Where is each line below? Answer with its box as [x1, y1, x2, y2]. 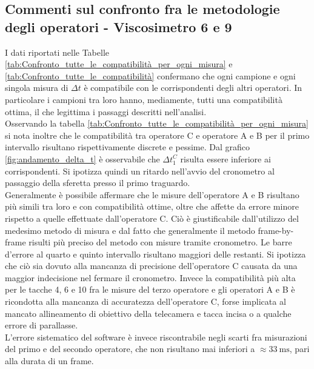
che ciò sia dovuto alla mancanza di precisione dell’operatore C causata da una [5, 259, 298, 272]
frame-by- [258, 224, 294, 236]
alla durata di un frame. [5, 354, 94, 367]
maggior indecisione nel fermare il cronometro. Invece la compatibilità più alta [5, 271, 296, 284]
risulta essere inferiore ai [180, 152, 271, 165]
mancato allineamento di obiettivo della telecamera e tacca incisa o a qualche [5, 307, 292, 319]
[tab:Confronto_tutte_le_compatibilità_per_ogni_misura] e [5, 58, 233, 70]
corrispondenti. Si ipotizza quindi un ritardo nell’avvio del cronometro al [5, 164, 275, 177]
